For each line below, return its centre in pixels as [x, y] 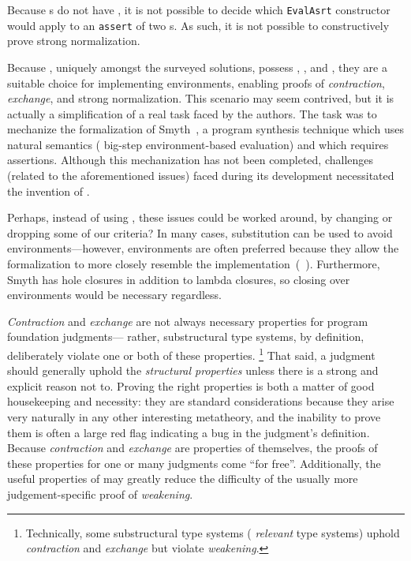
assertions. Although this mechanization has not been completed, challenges [191, 160]
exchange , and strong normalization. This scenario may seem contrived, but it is [201, 98]
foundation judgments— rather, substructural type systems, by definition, [186, 337]
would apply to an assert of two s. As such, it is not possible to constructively [198, 25]
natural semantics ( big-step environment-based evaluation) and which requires [198, 144]
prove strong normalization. [74, 41]
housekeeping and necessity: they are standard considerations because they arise [201, 401]
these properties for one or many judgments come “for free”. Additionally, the [194, 463]
